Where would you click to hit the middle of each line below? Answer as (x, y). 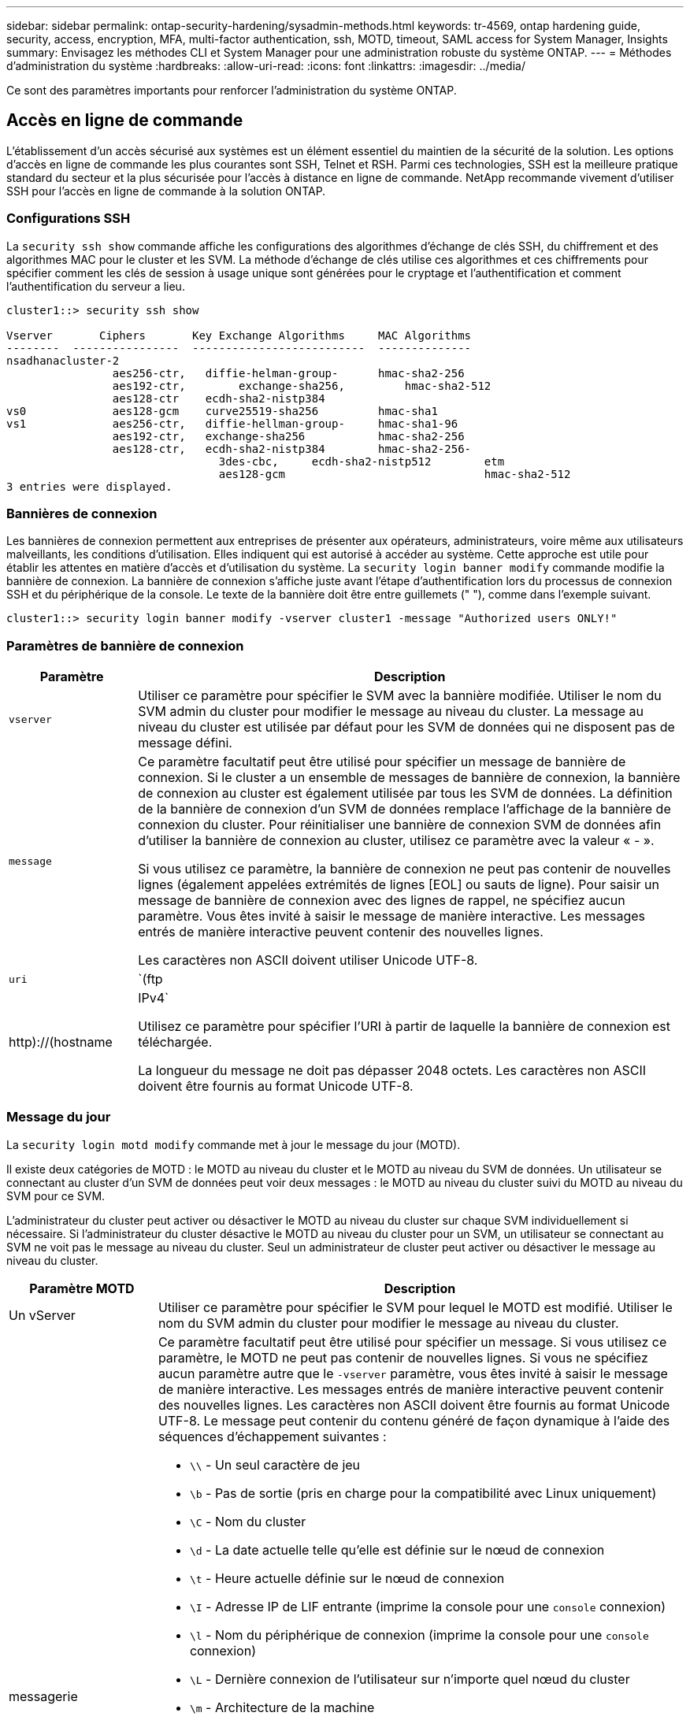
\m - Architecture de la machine (282, 1707)
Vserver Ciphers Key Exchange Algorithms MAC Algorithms (239, 335)
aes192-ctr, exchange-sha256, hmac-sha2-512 (302, 386)
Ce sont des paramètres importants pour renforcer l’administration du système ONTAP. (232, 90)
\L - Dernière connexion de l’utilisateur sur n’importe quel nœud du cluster (410, 1679)
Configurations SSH (69, 219)
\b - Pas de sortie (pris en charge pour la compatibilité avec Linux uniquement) (423, 1493)
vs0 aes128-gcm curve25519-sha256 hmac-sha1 (222, 411)
